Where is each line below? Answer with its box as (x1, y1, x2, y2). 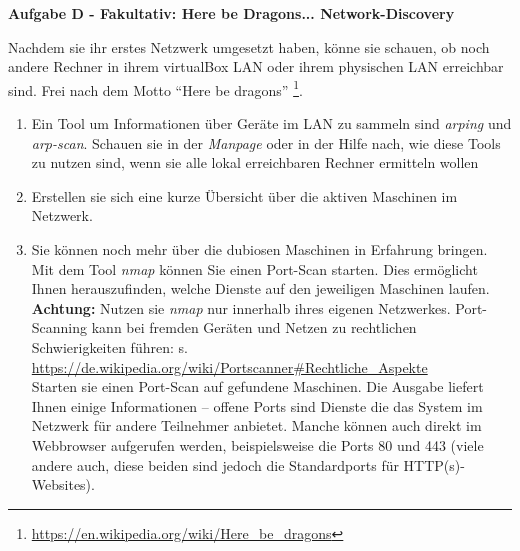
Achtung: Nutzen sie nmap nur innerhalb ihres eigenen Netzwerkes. (31, 297, 451, 318)
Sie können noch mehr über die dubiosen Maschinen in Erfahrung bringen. (31, 239, 488, 259)
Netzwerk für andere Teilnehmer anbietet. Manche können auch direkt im (31, 415, 482, 436)
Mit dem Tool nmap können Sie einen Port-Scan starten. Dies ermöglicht (31, 258, 478, 279)
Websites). (31, 474, 95, 495)
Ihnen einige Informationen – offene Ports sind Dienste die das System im (31, 395, 483, 416)
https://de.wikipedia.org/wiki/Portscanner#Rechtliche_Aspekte (31, 356, 428, 377)
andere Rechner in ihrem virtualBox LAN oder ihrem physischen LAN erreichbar (8, 56, 504, 77)
